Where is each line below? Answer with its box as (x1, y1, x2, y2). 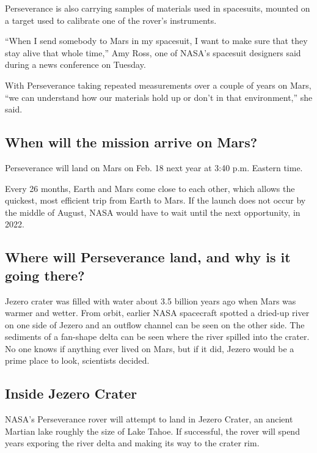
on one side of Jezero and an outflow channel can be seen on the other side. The (5, 318, 305, 331)
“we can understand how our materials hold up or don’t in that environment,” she (5, 90, 313, 103)
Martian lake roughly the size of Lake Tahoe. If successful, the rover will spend (5, 424, 300, 437)
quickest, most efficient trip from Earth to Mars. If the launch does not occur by (5, 194, 306, 207)
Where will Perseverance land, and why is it (5, 248, 291, 267)
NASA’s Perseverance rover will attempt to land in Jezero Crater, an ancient (5, 413, 293, 425)
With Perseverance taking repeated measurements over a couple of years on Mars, (5, 78, 312, 91)
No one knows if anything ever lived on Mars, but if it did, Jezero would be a (5, 342, 294, 355)
